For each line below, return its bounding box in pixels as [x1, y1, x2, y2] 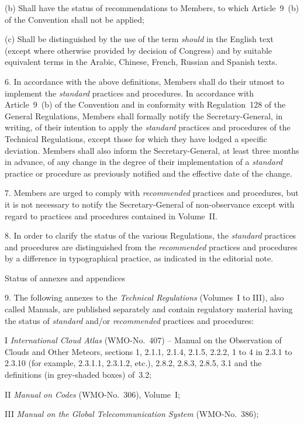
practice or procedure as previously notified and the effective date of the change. [5, 167, 292, 179]
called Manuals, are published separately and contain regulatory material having [5, 303, 293, 315]
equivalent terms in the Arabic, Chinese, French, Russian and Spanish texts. [5, 56, 278, 68]
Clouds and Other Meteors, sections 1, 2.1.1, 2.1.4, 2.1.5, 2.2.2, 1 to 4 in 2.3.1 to [5, 345, 292, 357]
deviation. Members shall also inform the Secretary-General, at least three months [5, 144, 299, 156]
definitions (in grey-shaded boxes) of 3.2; [5, 368, 152, 381]
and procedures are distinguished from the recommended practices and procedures [5, 240, 298, 253]
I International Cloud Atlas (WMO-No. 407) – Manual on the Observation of [5, 334, 282, 346]
